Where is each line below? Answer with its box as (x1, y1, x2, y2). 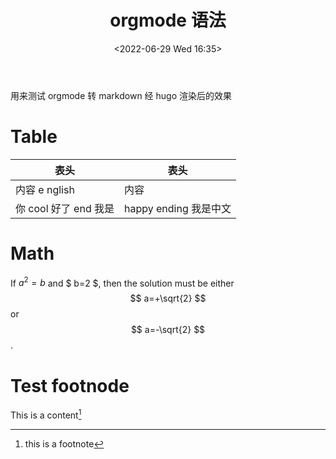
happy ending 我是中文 (123, 201, 232, 215)
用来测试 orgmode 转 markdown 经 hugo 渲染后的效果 (10, 89, 232, 101)
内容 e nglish (15, 182, 75, 196)
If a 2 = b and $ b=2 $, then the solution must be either (10, 275, 235, 289)
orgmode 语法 (109, 9, 227, 32)
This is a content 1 (10, 407, 82, 421)
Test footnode (10, 374, 130, 397)
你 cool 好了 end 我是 (15, 201, 115, 215)
